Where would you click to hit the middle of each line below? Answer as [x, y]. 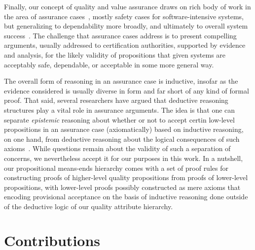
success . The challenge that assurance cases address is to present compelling [120, 35]
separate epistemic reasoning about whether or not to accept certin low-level [119, 119]
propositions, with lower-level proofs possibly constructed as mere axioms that [122, 187]
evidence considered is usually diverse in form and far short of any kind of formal [127, 90]
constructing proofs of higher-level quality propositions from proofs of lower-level [126, 177]
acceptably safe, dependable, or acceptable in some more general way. [109, 64]
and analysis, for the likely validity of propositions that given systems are [115, 54]
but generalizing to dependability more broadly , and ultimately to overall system [126, 26]
